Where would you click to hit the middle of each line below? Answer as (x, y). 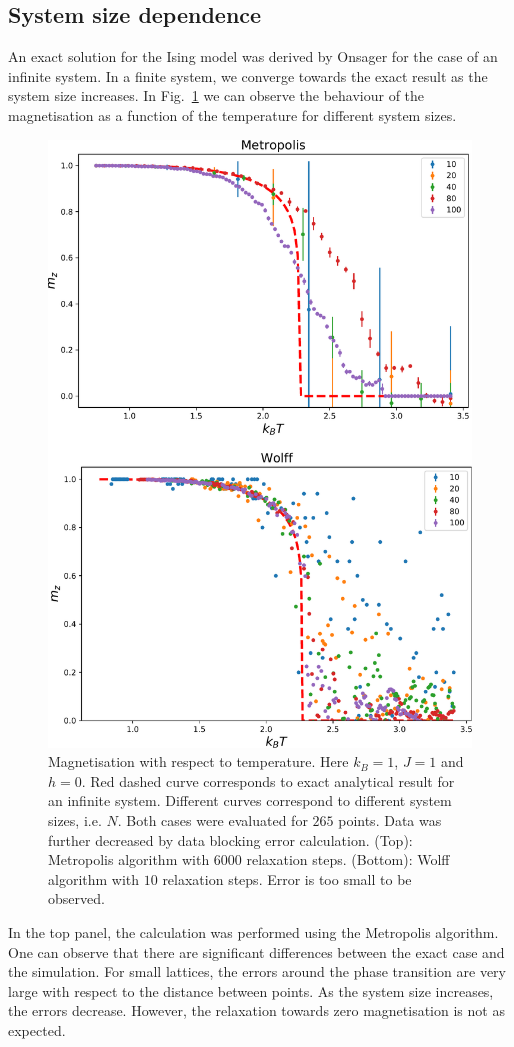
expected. (37, 1029)
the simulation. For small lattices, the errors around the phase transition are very (257, 971)
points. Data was (390, 820)
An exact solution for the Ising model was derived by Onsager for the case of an (253, 56)
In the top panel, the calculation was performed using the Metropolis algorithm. (253, 932)
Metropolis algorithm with (129, 859)
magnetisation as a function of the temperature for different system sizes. (232, 114)
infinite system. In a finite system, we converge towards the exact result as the (248, 75)
